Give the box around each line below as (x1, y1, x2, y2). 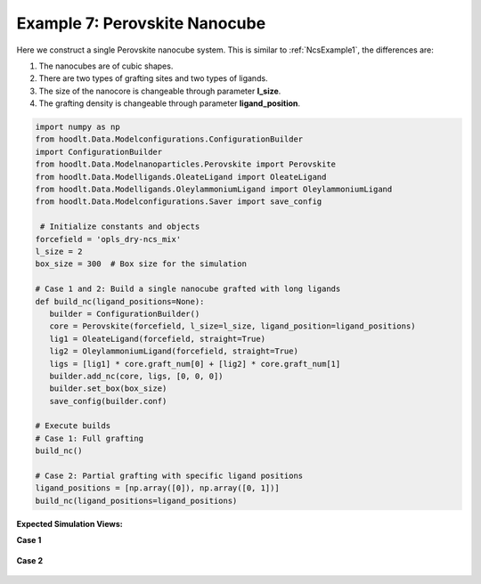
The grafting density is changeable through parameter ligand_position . (38, 98, 301, 109)
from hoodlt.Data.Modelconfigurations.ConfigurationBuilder (35, 134, 304, 144)
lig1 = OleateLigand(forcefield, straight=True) (49, 334, 266, 344)
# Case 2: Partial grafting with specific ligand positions (35, 471, 304, 481)
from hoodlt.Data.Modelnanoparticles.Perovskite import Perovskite (35, 159, 337, 169)
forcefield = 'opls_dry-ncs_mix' (35, 234, 182, 244)
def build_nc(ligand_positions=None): (35, 296, 205, 306)
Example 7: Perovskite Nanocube (16, 13, 266, 33)
